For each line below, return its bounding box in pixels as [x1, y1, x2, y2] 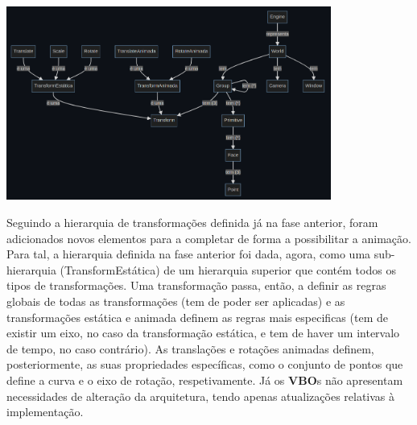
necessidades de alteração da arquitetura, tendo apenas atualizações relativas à [6, 387, 395, 404]
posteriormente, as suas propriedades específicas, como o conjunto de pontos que [6, 356, 403, 373]
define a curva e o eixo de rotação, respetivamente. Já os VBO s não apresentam [6, 371, 403, 388]
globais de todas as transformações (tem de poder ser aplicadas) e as [6, 292, 345, 309]
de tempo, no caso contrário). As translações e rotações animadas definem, [6, 340, 374, 357]
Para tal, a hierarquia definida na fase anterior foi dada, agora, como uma [6, 246, 371, 262]
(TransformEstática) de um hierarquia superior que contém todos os [60, 261, 396, 278]
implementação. [6, 403, 84, 420]
